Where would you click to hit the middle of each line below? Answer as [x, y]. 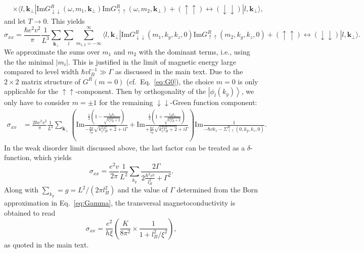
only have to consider [37, 102]
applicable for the [31, 91]
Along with [21, 190]
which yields [53, 157]
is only [248, 81]
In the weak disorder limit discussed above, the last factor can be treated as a [125, 147]
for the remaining [126, 102]
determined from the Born [217, 190]
